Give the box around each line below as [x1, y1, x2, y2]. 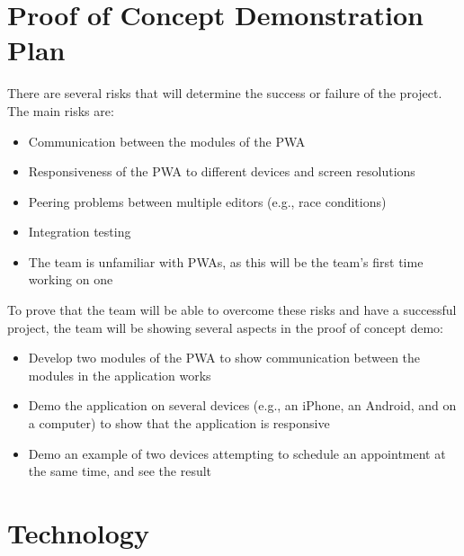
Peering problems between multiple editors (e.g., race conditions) [28, 192, 387, 211]
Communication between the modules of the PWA [28, 131, 306, 150]
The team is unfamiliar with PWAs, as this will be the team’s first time [28, 252, 424, 271]
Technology [7, 515, 149, 551]
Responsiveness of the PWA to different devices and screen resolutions [28, 162, 415, 181]
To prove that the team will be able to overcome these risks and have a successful [7, 300, 457, 319]
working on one [28, 270, 113, 289]
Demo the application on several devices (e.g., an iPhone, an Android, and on [28, 396, 457, 415]
